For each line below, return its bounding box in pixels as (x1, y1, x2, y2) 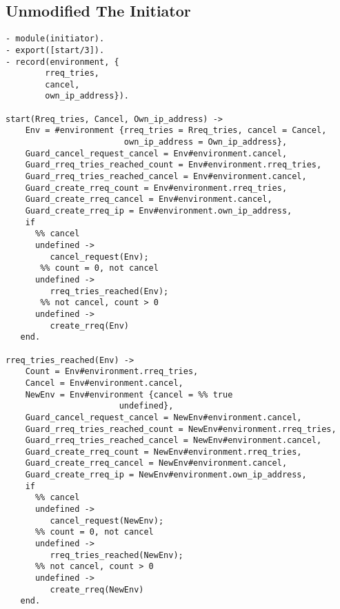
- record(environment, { (6, 56, 119, 67)
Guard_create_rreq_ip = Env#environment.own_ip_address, (25, 206, 292, 216)
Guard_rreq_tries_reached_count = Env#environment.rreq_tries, (25, 160, 322, 170)
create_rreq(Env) (50, 320, 129, 331)
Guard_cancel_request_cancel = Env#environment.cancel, (25, 148, 288, 158)
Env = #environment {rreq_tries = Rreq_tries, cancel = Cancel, (25, 125, 327, 136)
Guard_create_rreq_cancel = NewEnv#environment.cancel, (25, 458, 288, 468)
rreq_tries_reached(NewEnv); (50, 550, 183, 560)
